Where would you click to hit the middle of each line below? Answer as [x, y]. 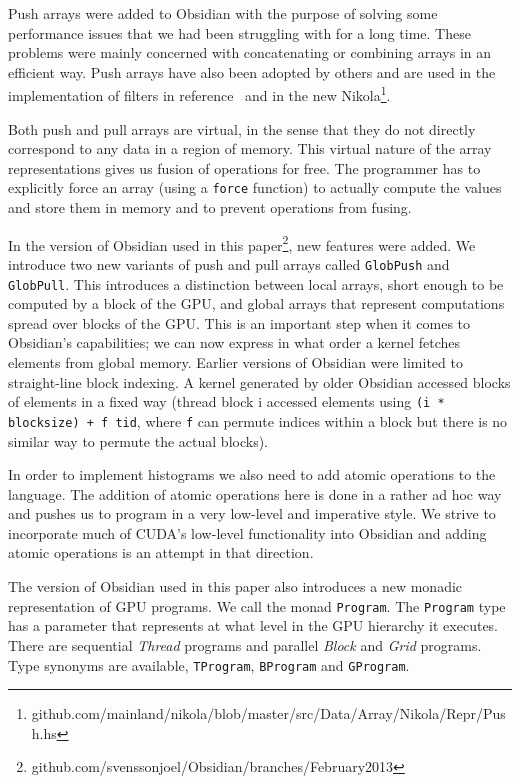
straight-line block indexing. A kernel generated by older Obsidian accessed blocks [259, 381]
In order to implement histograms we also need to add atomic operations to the [252, 474]
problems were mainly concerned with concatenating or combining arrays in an [249, 52]
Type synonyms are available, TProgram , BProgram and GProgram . [209, 664]
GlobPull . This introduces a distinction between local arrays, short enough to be [256, 283]
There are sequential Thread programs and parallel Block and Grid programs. [245, 644]
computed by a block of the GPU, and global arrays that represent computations [256, 303]
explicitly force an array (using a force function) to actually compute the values [255, 187]
